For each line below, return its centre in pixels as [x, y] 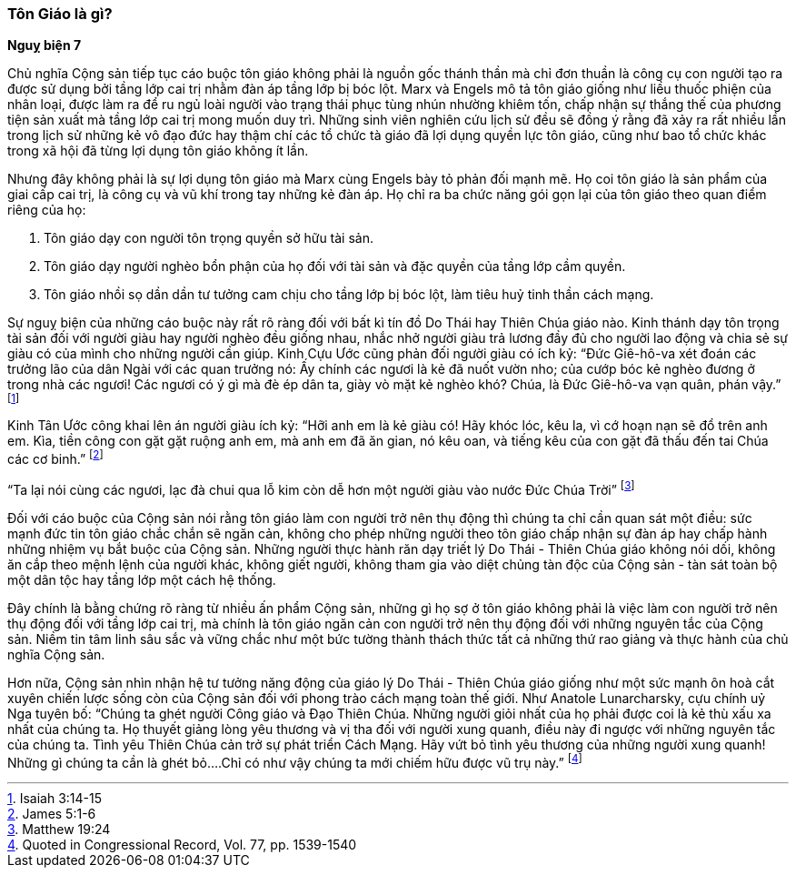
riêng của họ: [47, 210]
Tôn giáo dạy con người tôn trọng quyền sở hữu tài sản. [209, 238]
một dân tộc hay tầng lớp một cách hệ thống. [142, 579]
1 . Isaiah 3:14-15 [55, 799]
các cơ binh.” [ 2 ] [55, 458]
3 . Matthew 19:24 [59, 830]
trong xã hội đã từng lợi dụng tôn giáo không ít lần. [158, 151]
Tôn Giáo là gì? [60, 14]
